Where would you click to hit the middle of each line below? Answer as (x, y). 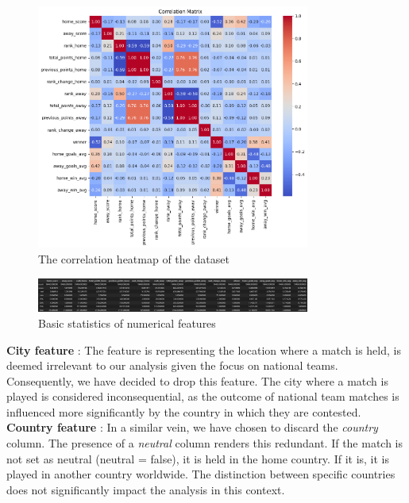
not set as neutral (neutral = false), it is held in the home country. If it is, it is (198, 458)
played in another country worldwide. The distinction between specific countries (201, 474)
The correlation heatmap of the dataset (134, 259)
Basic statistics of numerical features (127, 323)
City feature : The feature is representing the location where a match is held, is (204, 349)
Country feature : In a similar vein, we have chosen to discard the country (192, 427)
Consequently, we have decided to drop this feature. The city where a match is (197, 380)
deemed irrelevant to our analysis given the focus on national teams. (172, 365)
